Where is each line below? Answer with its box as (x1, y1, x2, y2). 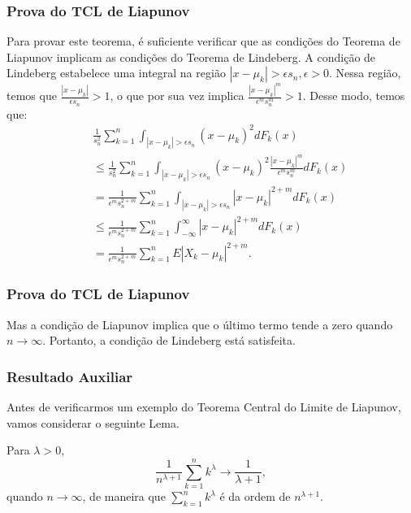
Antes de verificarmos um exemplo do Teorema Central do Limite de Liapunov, (6, 398, 401, 415)
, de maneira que (82, 488, 166, 504)
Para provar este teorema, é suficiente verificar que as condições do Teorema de (6, 33, 400, 50)
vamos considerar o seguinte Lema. (6, 414, 180, 431)
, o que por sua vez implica (110, 87, 244, 104)
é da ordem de (219, 488, 291, 504)
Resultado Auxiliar (6, 366, 133, 386)
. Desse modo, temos (302, 87, 405, 104)
